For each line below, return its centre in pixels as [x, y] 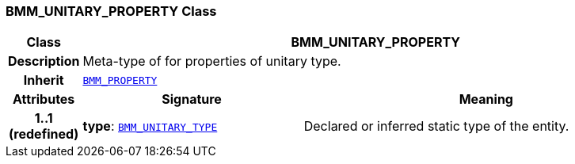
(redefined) [44, 134]
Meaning [486, 99]
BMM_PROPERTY [120, 80]
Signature [192, 99]
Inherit [44, 80]
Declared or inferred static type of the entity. [436, 126]
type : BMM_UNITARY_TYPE [150, 126]
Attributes [44, 99]
